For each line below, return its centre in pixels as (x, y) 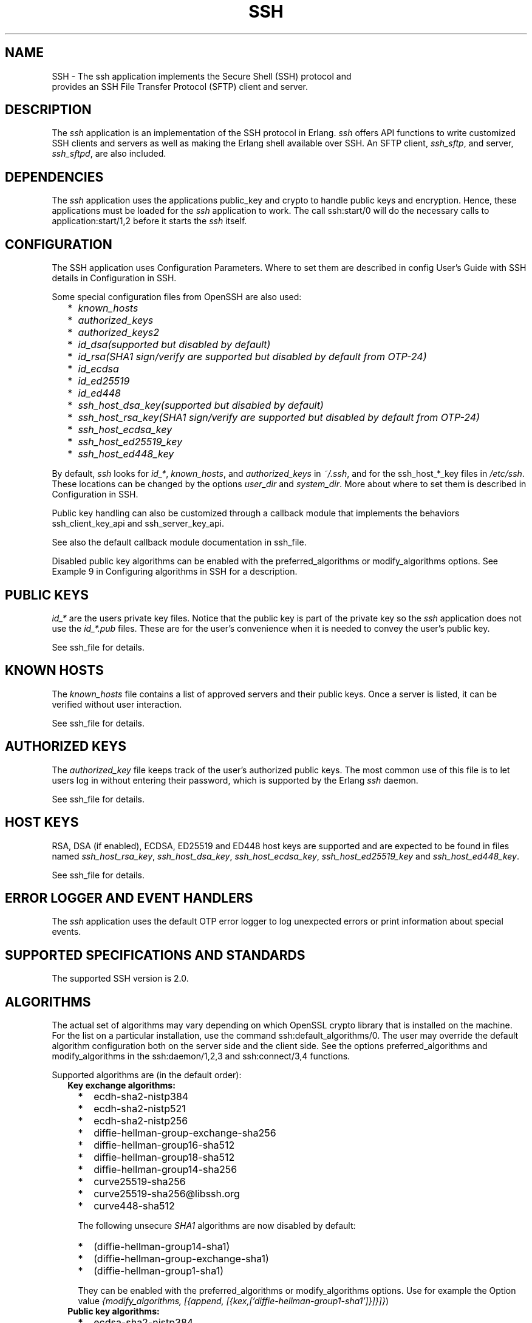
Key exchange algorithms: (121, 1085)
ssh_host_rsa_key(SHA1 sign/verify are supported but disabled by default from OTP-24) (279, 418)
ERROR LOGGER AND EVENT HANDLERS (129, 898)
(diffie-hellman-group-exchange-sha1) (181, 1259)
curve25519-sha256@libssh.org (167, 1194)
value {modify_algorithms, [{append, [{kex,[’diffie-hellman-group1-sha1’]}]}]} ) (233, 1301)
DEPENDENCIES (54, 177)
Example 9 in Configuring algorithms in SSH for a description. (175, 572)
